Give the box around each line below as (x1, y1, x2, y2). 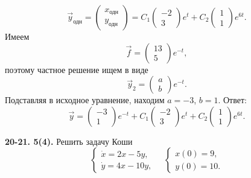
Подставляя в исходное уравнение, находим (5, 94, 165, 106)
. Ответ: (218, 94, 247, 106)
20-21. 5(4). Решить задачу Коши (5, 135, 133, 147)
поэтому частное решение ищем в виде (5, 63, 148, 75)
